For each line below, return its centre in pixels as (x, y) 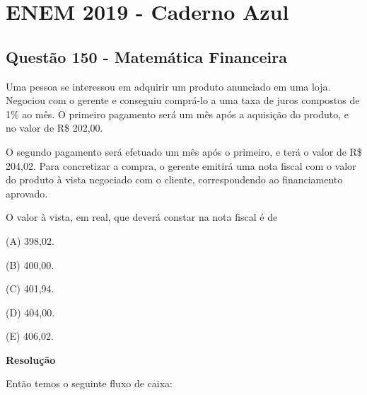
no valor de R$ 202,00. (54, 128)
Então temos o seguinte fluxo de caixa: (89, 383)
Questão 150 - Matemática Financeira (147, 56)
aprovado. (27, 193)
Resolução (31, 359)
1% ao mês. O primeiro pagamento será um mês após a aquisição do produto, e (177, 114)
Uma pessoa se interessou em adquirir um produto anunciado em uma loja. (168, 86)
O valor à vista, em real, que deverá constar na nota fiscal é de (142, 217)
